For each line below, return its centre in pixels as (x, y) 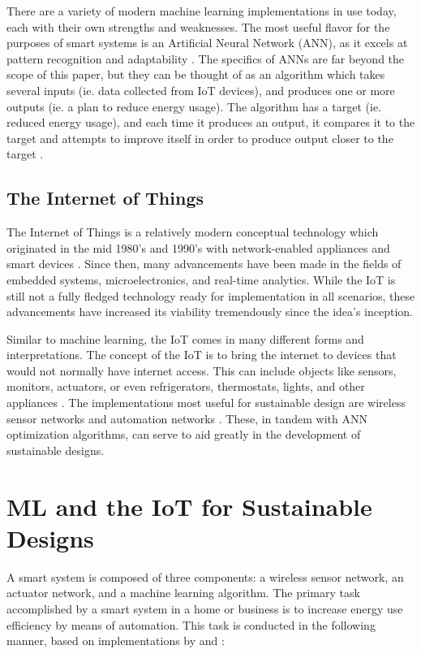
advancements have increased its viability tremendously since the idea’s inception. (210, 312)
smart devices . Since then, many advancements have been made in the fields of (204, 264)
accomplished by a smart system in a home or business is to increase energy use (205, 608)
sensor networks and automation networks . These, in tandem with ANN (187, 418)
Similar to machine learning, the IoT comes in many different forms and (185, 338)
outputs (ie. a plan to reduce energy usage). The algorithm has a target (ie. (194, 106)
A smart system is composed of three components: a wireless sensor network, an (205, 576)
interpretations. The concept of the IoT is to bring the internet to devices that (202, 355)
